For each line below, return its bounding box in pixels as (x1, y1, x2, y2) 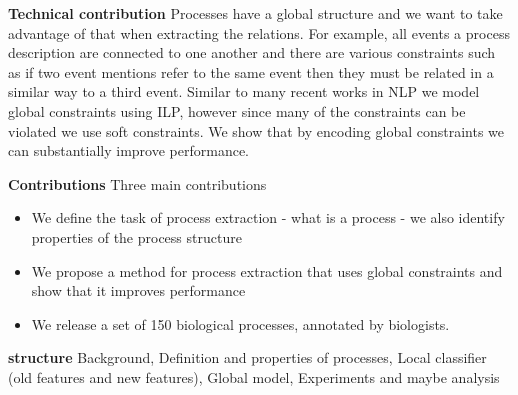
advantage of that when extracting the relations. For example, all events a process (8, 22, 510, 43)
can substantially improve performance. (8, 140, 250, 161)
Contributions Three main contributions (8, 173, 267, 194)
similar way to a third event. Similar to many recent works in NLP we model (8, 81, 480, 102)
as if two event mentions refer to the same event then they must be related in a (8, 61, 494, 82)
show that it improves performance (31, 280, 246, 301)
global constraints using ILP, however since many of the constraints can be (8, 100, 466, 121)
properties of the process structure (31, 226, 242, 247)
